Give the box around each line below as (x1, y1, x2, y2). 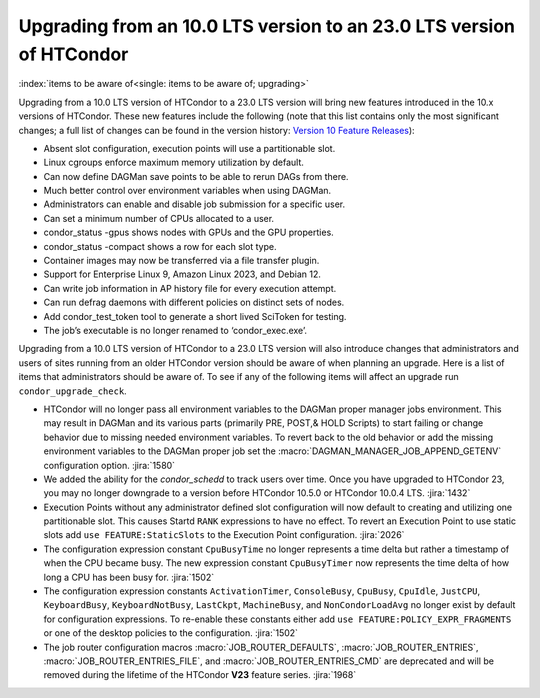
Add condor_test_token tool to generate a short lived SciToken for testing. (43, 310, 347, 322)
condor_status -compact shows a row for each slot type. (43, 240, 277, 252)
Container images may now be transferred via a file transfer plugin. (43, 255, 320, 267)
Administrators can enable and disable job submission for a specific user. (43, 198, 345, 210)
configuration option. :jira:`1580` (43, 459, 175, 471)
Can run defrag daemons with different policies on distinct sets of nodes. (43, 296, 345, 309)
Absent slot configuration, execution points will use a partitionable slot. (43, 142, 336, 154)
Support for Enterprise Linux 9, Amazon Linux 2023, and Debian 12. (43, 268, 322, 280)
